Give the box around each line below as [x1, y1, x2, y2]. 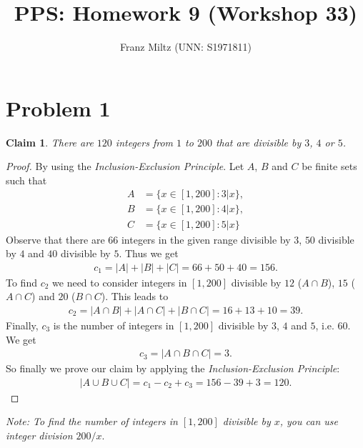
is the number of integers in [53, 317, 174, 332]
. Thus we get [119, 246, 179, 261]
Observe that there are [6, 232, 105, 247]
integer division [6, 428, 73, 442]
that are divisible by [215, 134, 302, 149]
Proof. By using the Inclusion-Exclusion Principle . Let [6, 159, 244, 174]
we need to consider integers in [52, 274, 187, 289]
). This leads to [101, 289, 169, 304]
